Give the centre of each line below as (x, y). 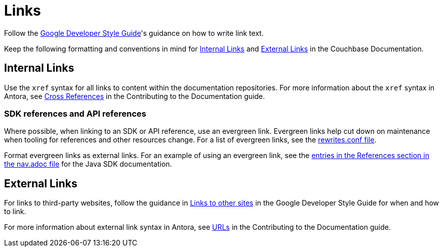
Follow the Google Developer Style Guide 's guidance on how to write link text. (134, 33)
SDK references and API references (75, 113)
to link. (15, 212)
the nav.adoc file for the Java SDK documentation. (88, 164)
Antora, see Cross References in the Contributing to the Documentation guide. (135, 96)
